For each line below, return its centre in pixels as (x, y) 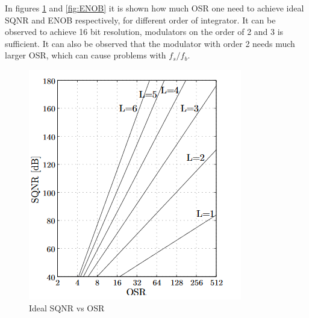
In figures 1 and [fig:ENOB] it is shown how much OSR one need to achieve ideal (154, 8)
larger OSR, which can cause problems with (86, 55)
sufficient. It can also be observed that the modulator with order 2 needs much (150, 43)
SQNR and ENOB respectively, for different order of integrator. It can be (140, 20)
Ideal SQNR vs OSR (67, 307)
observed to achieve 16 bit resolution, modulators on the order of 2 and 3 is (144, 32)
